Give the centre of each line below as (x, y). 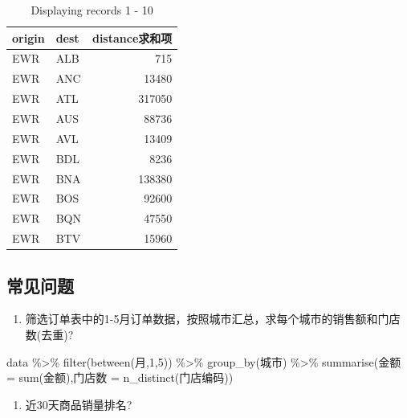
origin (28, 37)
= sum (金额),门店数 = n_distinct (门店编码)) (120, 377)
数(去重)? (49, 334)
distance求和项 (132, 37)
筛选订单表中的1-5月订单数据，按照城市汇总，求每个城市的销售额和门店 (213, 319)
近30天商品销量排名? (79, 404)
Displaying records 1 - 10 (92, 10)
